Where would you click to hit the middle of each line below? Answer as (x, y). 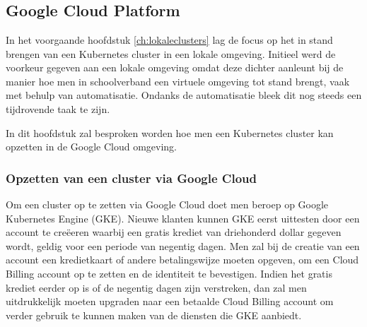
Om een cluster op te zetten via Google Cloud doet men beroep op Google (167, 204)
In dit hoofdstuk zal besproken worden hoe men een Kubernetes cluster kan (170, 132)
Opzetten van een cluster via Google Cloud (131, 178)
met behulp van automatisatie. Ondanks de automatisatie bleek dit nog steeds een (184, 95)
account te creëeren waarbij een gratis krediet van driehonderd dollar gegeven (174, 232)
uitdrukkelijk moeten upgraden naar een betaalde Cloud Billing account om (170, 301)
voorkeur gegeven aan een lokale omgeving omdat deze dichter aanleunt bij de (175, 67)
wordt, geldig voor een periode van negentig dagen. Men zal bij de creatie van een (183, 245)
